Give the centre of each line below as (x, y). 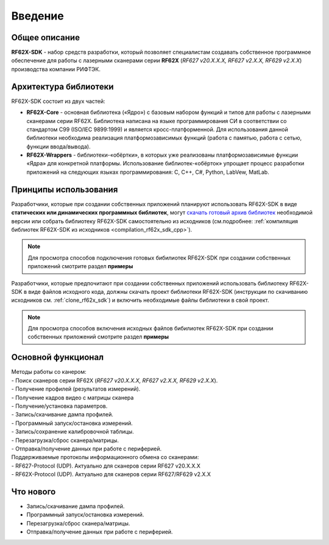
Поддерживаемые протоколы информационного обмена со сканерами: (105, 457)
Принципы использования (65, 189)
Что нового (34, 492)
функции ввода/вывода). (58, 146)
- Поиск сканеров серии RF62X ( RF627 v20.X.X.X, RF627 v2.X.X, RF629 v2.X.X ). (115, 380)
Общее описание (46, 37)
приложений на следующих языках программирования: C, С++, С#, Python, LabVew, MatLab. (148, 172)
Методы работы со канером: (49, 372)
